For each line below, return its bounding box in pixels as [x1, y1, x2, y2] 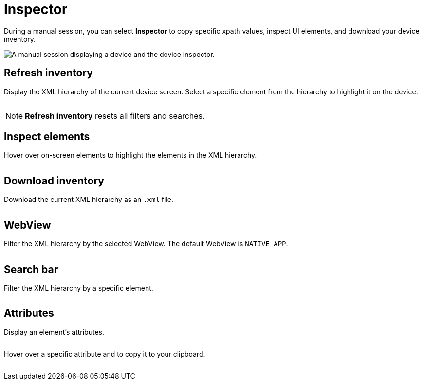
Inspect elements [4, 130, 90, 143]
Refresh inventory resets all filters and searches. [25, 110, 205, 121]
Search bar [4, 263, 58, 275]
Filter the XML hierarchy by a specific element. [4, 283, 153, 292]
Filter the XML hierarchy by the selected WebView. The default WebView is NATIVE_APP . [4, 239, 288, 248]
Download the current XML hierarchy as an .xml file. [4, 195, 173, 204]
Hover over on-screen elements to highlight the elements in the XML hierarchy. [4, 151, 257, 160]
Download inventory [4, 174, 104, 187]
